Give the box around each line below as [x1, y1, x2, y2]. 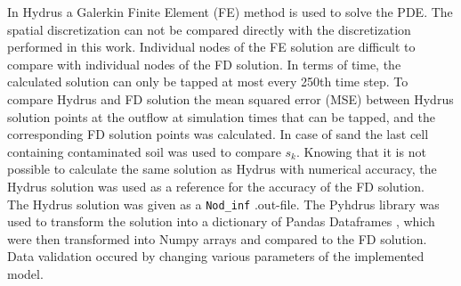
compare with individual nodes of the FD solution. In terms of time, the [7, 54, 401, 73]
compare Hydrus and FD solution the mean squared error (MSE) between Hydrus [7, 89, 454, 108]
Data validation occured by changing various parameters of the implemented [7, 247, 425, 266]
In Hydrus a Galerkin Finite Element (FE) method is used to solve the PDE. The [7, 3, 453, 20]
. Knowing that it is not [296, 142, 426, 160]
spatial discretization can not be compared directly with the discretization [7, 20, 411, 38]
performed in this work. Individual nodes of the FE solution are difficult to [7, 37, 416, 56]
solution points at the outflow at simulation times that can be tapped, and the [7, 107, 435, 126]
